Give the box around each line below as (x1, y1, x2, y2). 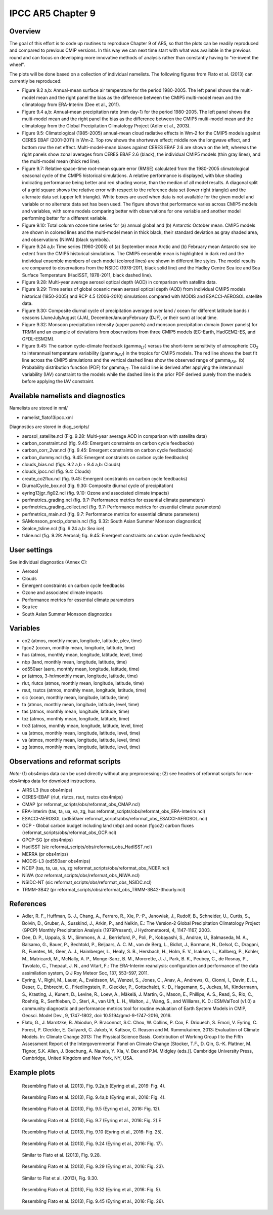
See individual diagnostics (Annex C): (9, 559, 88, 565)
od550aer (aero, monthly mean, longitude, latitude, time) (22, 666, 140, 672)
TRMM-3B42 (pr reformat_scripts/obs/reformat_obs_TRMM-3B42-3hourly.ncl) (22, 886, 186, 892)
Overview (9, 27, 41, 36)
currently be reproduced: (9, 78, 62, 84)
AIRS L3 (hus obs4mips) (22, 787, 73, 793)
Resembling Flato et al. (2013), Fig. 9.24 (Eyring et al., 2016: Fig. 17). (22, 1140, 164, 1147)
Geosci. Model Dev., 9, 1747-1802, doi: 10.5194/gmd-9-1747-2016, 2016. (22, 1012, 172, 1018)
